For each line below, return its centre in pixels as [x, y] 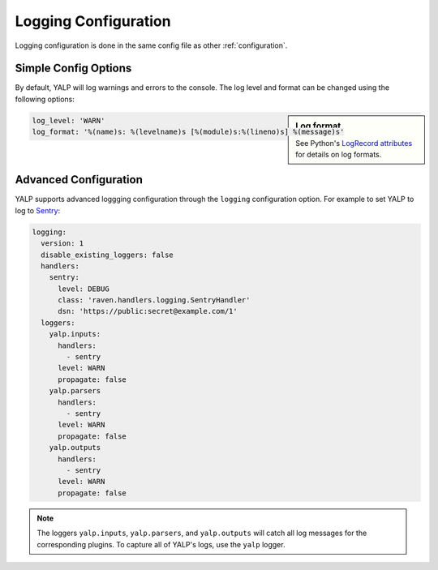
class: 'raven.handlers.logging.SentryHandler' [154, 300]
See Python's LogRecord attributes [354, 143]
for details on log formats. [339, 154]
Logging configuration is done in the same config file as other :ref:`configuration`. [151, 45]
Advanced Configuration [79, 180]
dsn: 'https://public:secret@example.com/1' [148, 311]
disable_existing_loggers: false [107, 255]
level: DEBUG [84, 289]
